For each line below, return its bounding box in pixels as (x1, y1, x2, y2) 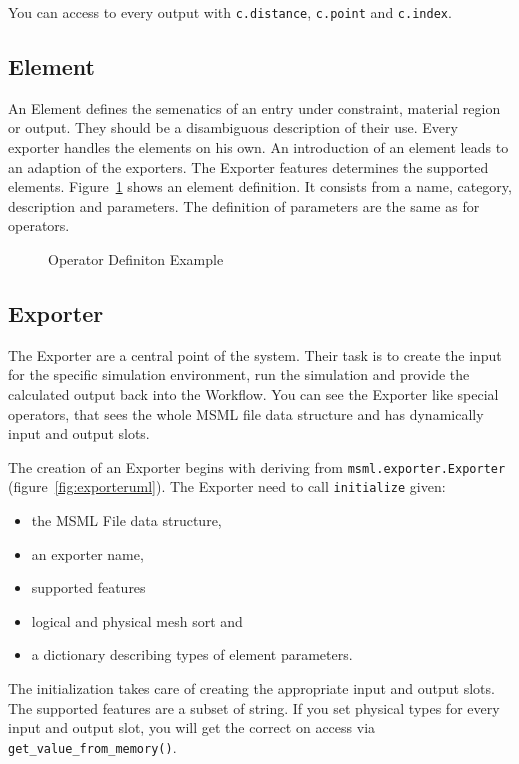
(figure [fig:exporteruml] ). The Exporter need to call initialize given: (8, 476, 446, 497)
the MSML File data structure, (31, 510, 222, 531)
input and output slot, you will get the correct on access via (8, 717, 376, 738)
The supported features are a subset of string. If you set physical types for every (8, 697, 500, 718)
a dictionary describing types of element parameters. (31, 644, 353, 665)
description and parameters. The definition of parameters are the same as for (8, 195, 480, 216)
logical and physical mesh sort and (31, 610, 243, 631)
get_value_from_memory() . (8, 736, 177, 757)
